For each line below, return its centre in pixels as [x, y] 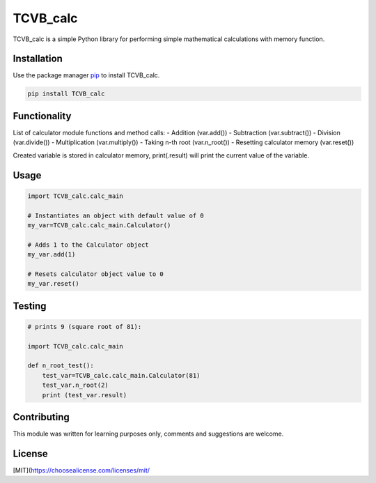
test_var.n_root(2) [76, 385]
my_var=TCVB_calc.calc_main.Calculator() [99, 225]
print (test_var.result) [85, 395]
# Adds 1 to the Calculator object [88, 245]
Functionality [42, 116]
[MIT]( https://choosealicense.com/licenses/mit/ [81, 470]
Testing [30, 306]
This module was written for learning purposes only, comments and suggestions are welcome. [148, 434]
